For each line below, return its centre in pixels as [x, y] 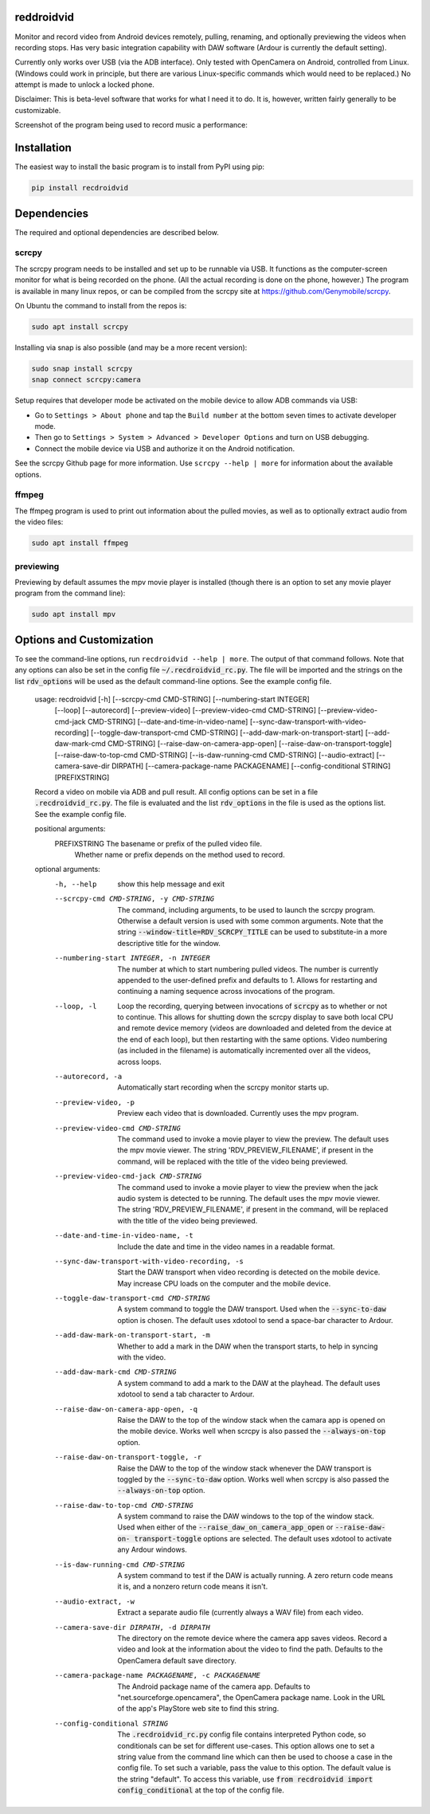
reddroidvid [45, 17]
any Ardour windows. [152, 1549]
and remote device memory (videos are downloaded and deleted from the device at [254, 1028]
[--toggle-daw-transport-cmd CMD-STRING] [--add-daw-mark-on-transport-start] [227, 732]
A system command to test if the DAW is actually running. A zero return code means [255, 1576]
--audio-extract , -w [95, 1601]
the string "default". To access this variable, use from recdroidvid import [245, 1779]
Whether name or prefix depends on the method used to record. [180, 854]
